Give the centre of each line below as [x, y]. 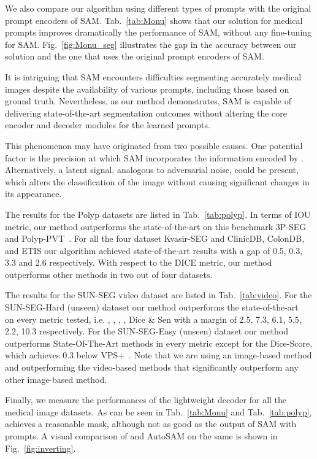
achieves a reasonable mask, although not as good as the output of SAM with [151, 424]
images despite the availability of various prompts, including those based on [147, 89]
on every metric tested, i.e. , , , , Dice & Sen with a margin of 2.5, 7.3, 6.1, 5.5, [153, 319]
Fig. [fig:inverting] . [40, 448]
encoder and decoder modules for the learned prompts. [108, 125]
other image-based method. [56, 379]
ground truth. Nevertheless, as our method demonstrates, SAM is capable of [148, 101]
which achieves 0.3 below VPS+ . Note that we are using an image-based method [158, 355]
